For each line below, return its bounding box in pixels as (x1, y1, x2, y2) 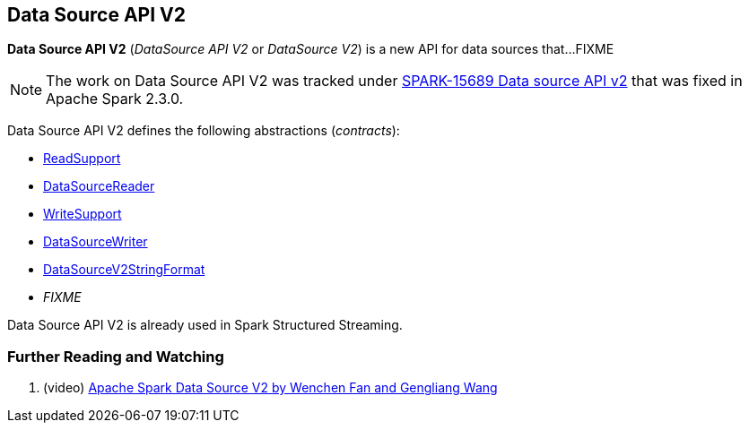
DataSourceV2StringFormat (43, 262, 205, 278)
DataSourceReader (43, 178, 155, 194)
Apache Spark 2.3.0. (46, 90, 184, 108)
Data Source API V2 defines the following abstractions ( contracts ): (7, 123, 400, 139)
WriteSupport (43, 206, 122, 222)
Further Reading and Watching (7, 347, 224, 365)
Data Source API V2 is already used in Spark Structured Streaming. (7, 317, 403, 333)
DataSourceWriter (43, 234, 148, 250)
